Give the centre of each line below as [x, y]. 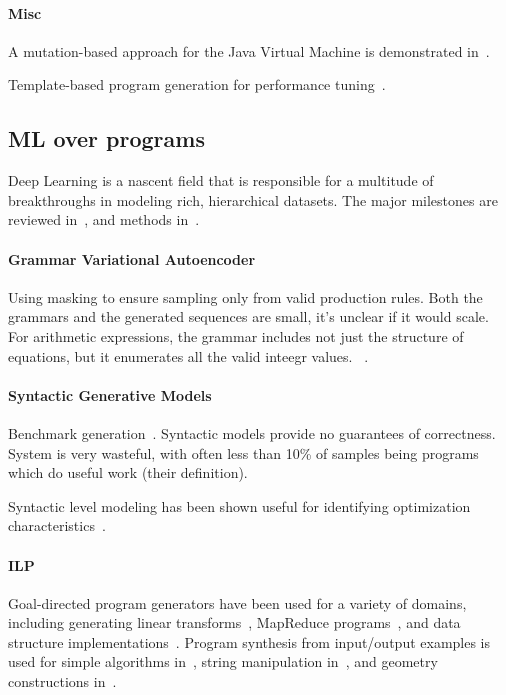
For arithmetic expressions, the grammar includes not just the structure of [236, 335]
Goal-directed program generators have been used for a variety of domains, [237, 602]
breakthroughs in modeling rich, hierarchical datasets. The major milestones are [253, 199]
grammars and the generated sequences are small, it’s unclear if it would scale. [248, 316]
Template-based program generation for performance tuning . [197, 84]
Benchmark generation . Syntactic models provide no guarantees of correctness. [252, 432]
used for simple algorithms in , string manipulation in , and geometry [223, 661]
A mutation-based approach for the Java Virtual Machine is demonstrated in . [249, 50]
